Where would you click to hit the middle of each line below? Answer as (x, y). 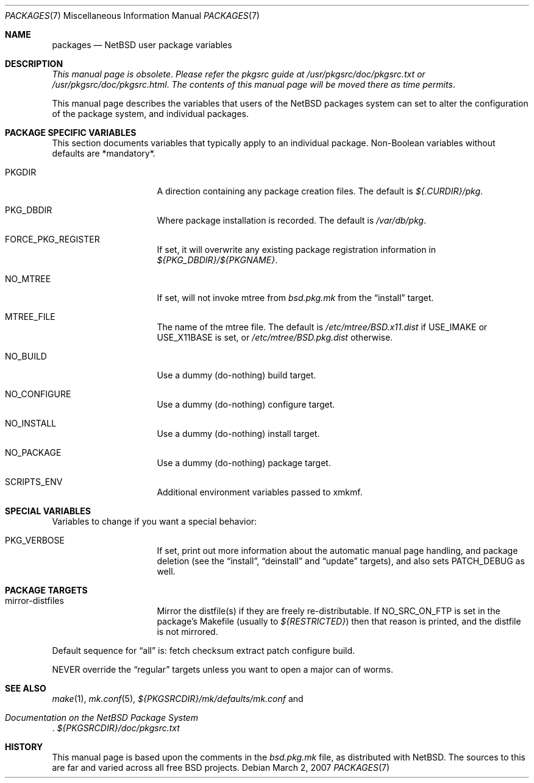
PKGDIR (21, 172)
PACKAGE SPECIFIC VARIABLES (71, 133)
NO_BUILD (26, 356)
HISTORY (24, 747)
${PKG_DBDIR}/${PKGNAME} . (217, 260)
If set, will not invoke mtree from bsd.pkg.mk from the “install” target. (295, 298)
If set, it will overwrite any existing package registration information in (297, 250)
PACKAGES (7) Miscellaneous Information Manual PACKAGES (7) (132, 16)
